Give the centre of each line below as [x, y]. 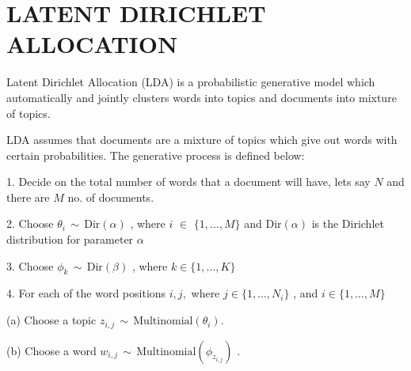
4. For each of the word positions [86, 293]
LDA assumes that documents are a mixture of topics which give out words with [202, 140]
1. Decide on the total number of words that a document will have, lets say [188, 182]
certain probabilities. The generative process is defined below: [156, 155]
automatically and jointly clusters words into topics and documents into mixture [202, 97]
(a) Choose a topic [51, 320]
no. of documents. [111, 197]
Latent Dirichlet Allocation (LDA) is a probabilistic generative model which [191, 82]
